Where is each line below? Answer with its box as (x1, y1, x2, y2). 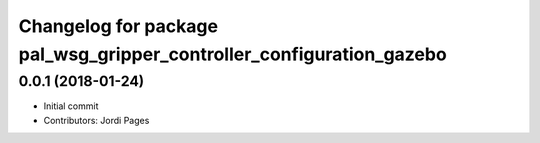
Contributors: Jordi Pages (43, 114, 150, 126)
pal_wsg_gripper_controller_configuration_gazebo (18, 43, 447, 65)
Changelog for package (18, 15, 219, 37)
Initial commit (43, 100, 99, 112)
